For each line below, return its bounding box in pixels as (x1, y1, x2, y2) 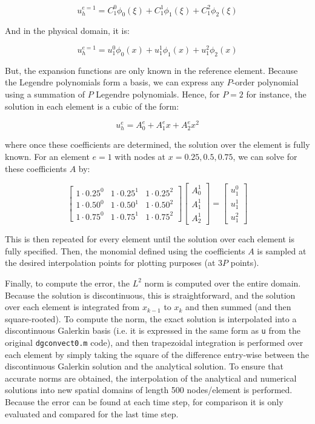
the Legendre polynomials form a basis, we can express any (5, 76, 224, 88)
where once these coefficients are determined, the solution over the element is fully (5, 138, 310, 151)
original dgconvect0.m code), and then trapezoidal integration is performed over (5, 336, 303, 348)
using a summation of (5, 87, 85, 100)
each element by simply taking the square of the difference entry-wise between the (5, 348, 309, 360)
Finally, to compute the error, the (5, 276, 130, 289)
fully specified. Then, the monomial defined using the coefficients (5, 244, 245, 257)
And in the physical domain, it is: (5, 24, 130, 37)
